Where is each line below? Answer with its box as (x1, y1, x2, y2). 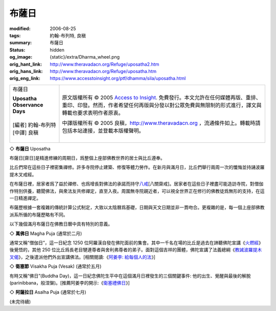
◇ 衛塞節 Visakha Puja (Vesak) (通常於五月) (9, 263, 102, 270)
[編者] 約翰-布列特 (12, 121, 56, 128)
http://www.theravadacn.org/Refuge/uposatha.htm (50, 68, 157, 74)
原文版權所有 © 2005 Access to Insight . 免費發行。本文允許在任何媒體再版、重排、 (62, 94, 262, 101)
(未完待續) (9, 298, 31, 304)
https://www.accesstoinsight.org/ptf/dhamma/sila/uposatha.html (50, 75, 186, 82)
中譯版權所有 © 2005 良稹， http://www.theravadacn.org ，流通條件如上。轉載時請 (62, 119, 261, 126)
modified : (9, 25, 31, 32)
